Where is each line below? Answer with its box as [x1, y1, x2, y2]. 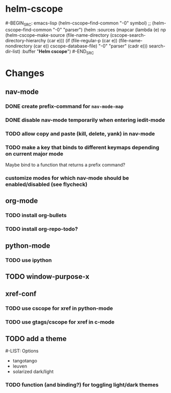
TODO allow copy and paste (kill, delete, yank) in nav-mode [5, 130, 155, 137]
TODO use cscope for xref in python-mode [5, 305, 113, 312]
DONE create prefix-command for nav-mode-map [5, 103, 124, 110]
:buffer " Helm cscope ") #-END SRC [21, 48, 94, 56]
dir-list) [5, 48, 20, 54]
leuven [12, 363, 27, 370]
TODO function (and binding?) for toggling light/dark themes [5, 381, 159, 388]
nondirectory [5, 43, 33, 49]
